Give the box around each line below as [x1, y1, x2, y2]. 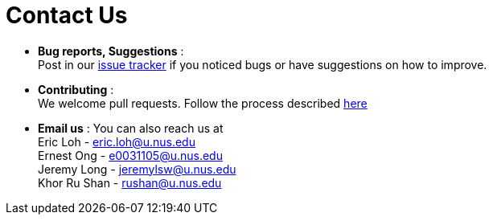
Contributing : [38, 82, 114, 96]
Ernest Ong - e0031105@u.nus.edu [38, 148, 223, 162]
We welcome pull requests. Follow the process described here [38, 96, 368, 110]
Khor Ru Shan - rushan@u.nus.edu [38, 175, 222, 190]
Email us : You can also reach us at [38, 121, 224, 135]
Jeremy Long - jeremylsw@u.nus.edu [38, 162, 236, 176]
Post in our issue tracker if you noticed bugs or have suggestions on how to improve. [38, 57, 487, 72]
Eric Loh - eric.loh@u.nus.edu [38, 134, 195, 149]
